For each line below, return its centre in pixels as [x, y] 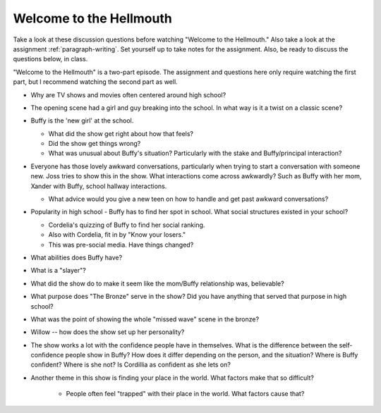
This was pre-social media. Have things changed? [121, 245]
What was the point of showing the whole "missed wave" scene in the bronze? [145, 319]
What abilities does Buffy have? [77, 257]
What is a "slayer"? [58, 271]
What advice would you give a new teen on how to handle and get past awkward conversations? [188, 199]
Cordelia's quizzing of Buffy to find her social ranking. [127, 225]
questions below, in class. [50, 59]
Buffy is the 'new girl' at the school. [82, 121]
